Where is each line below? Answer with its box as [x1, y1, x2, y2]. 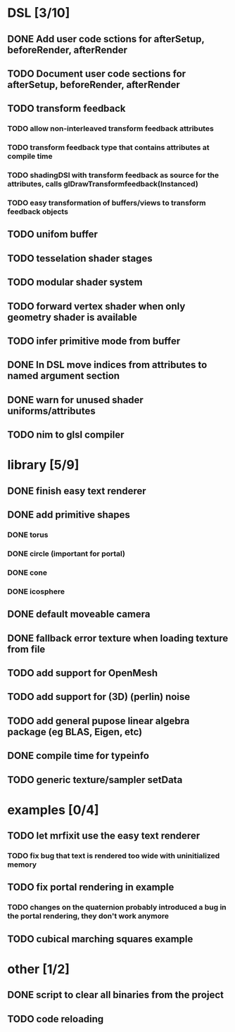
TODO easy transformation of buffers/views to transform [7, 198, 206, 208]
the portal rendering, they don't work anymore [7, 911, 170, 921]
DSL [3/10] [7, 5, 70, 21]
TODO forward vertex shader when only [7, 300, 186, 312]
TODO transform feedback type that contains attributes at [7, 143, 210, 153]
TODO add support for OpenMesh [7, 667, 158, 679]
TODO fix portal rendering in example [7, 881, 174, 893]
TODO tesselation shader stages [7, 252, 153, 265]
